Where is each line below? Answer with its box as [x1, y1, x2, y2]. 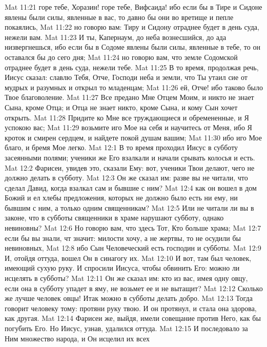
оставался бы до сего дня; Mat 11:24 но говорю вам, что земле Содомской [5, 51, 238, 62]
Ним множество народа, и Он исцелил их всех [5, 333, 150, 343]
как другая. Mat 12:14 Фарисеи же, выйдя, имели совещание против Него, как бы [5, 313, 261, 323]
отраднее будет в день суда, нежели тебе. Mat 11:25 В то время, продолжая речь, [5, 62, 259, 72]
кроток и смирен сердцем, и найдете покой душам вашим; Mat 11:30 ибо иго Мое [5, 132, 262, 142]
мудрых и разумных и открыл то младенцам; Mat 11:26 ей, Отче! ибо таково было [5, 81, 263, 92]
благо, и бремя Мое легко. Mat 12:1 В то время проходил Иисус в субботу [5, 142, 238, 153]
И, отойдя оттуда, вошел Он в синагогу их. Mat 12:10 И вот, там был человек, [5, 252, 252, 263]
